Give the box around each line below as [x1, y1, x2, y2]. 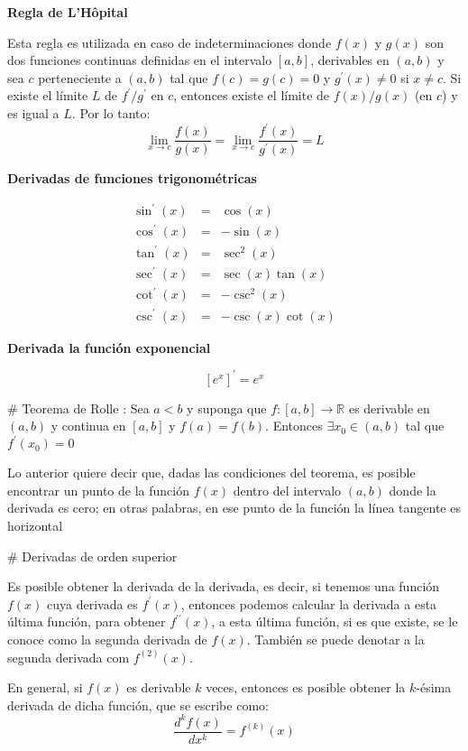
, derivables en [310, 51, 390, 70]
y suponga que [187, 398, 267, 417]
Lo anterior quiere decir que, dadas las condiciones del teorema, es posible [7, 463, 416, 482]
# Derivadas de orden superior [7, 546, 178, 565]
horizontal [7, 516, 63, 535]
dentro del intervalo [233, 480, 342, 499]
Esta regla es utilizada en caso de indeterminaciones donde [7, 32, 332, 51]
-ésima [416, 678, 452, 697]
